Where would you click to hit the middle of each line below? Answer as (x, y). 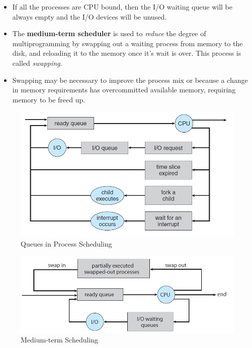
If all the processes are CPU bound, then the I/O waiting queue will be (122, 7)
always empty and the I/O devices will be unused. (90, 16)
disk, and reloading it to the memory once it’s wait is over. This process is (127, 53)
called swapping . (37, 63)
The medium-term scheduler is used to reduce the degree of (109, 33)
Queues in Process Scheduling (66, 243)
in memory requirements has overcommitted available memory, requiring (124, 90)
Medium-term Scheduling (60, 340)
